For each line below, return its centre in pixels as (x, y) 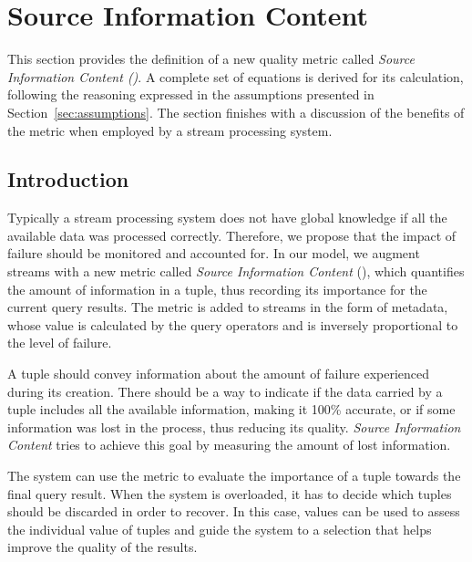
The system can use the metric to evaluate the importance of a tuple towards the (234, 476)
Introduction (68, 179)
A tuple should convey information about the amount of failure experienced (219, 374)
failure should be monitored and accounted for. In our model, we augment (214, 253)
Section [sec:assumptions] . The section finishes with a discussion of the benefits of (236, 112)
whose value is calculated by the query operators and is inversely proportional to (233, 324)
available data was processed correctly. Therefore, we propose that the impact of (232, 235)
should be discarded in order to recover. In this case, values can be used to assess (234, 511)
